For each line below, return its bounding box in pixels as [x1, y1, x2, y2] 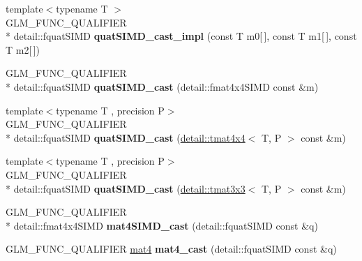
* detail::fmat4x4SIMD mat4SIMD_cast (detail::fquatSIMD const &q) [6, 218, 318, 232]
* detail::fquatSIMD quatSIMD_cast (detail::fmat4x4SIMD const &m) [6, 79, 319, 94]
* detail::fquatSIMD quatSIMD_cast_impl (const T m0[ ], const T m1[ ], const [6, 29, 357, 43]
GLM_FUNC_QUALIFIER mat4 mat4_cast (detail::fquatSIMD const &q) [6, 241, 337, 256]
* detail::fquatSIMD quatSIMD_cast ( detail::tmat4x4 [6, 130, 246, 144]
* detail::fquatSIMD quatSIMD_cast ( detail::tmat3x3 [6, 181, 246, 195]
